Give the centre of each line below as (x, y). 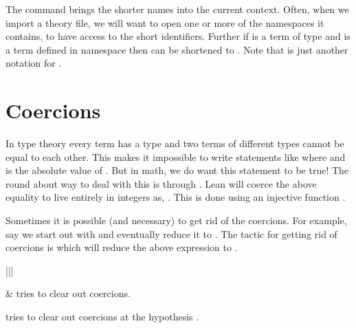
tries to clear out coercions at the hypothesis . (102, 317)
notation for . (34, 63)
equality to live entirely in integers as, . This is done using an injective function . (176, 197)
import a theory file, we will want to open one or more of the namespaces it (165, 22)
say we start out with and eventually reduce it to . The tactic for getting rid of (171, 233)
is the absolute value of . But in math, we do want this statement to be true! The (177, 170)
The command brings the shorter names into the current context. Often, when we (177, 9)
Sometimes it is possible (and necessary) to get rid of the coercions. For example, (176, 220)
